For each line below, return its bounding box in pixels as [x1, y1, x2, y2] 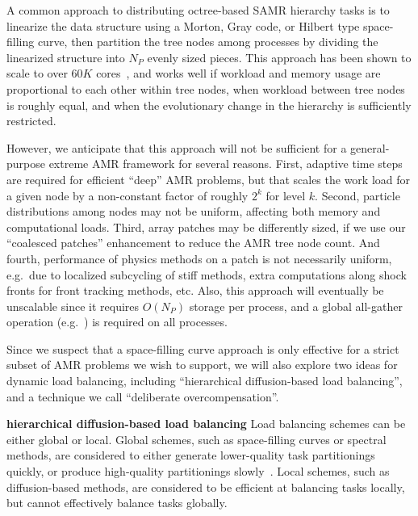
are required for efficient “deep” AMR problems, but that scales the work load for [6, 170, 411, 187]
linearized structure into [6, 48, 125, 65]
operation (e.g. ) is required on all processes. [6, 313, 228, 330]
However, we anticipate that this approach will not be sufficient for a [6, 139, 347, 156]
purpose [6, 155, 45, 172]
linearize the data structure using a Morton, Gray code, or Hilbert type [6, 17, 360, 34]
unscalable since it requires [6, 297, 140, 314]
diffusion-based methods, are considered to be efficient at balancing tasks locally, [6, 478, 405, 495]
